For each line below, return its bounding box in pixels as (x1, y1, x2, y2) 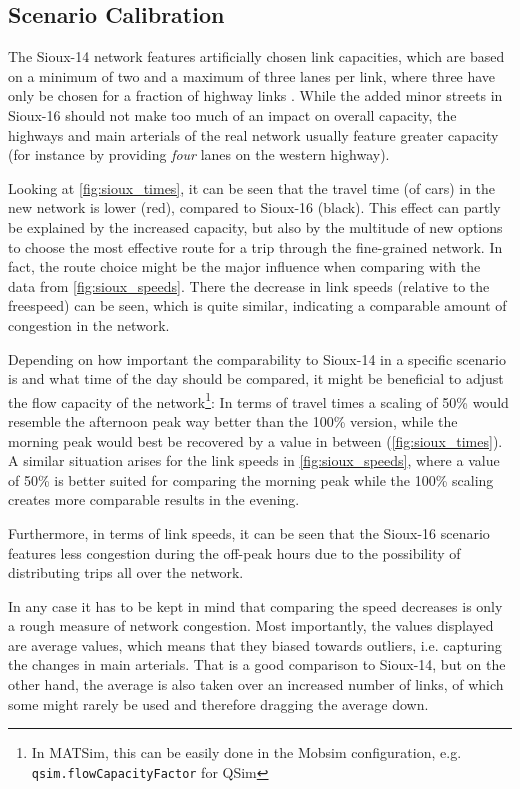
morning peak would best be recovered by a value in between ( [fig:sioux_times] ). (8, 430, 503, 451)
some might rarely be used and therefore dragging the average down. (8, 693, 429, 714)
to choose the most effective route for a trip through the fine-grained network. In (8, 236, 503, 257)
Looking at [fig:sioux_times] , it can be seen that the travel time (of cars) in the (8, 177, 496, 198)
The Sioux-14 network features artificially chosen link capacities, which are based (8, 46, 505, 67)
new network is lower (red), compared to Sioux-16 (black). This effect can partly (8, 197, 501, 218)
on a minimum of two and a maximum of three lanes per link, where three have (8, 65, 496, 86)
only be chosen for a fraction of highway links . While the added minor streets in (8, 85, 503, 106)
